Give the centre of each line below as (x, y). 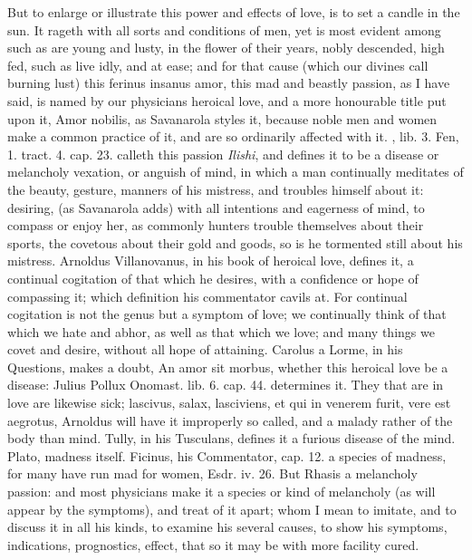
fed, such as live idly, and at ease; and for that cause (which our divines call (218, 65)
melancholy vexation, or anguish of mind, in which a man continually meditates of (236, 172)
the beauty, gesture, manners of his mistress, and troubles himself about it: (216, 189)
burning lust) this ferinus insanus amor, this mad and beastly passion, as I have (229, 83)
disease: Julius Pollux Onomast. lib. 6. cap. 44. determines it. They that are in (226, 385)
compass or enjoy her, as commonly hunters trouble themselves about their (216, 225)
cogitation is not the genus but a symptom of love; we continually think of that (227, 314)
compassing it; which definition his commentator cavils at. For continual (207, 296)
